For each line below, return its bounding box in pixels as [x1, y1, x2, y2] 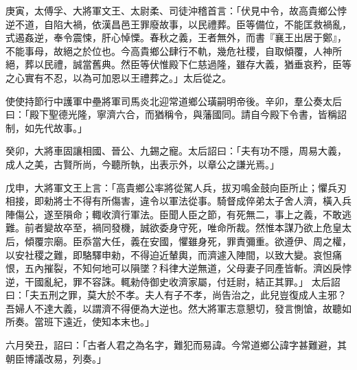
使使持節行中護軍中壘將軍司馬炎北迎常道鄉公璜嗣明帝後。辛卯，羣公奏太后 [5, 93, 342, 108]
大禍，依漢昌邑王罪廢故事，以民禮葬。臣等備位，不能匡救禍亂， [62, 16, 352, 31]
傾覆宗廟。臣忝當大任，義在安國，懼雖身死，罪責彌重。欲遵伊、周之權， [24, 233, 352, 248]
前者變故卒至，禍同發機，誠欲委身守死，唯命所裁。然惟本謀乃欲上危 [24, 220, 332, 235]
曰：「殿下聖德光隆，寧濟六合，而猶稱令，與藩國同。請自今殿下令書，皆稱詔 [5, 107, 347, 122]
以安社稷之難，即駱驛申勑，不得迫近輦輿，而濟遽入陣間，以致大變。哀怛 [5, 247, 332, 262]
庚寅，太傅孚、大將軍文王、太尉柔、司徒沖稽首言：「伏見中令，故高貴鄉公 [5, 3, 337, 17]
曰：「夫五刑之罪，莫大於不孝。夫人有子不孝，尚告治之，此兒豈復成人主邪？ [5, 288, 347, 302]
